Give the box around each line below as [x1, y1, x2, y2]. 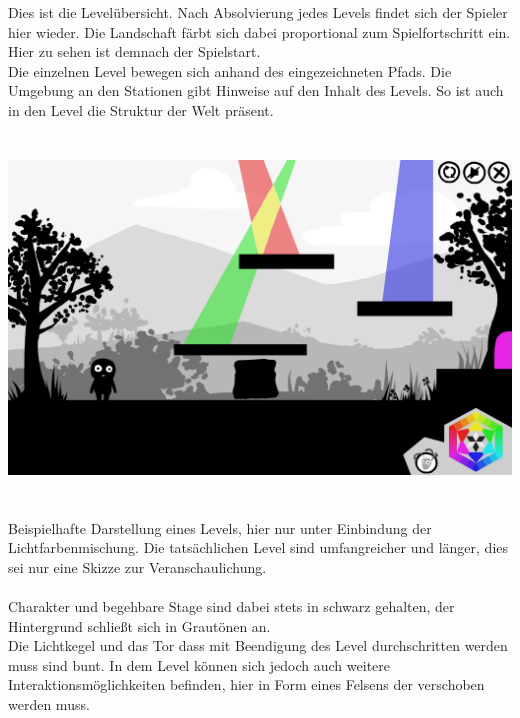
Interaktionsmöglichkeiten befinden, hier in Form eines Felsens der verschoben [8, 674, 485, 695]
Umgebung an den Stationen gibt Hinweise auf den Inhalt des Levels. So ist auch [8, 80, 504, 101]
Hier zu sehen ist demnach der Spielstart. [8, 41, 261, 62]
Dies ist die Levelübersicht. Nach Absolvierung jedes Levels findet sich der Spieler [8, 2, 508, 22]
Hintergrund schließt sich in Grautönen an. [8, 615, 271, 636]
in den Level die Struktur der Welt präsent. [8, 99, 274, 120]
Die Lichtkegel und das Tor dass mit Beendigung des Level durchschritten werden [8, 635, 508, 656]
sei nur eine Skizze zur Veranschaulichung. [8, 556, 267, 577]
